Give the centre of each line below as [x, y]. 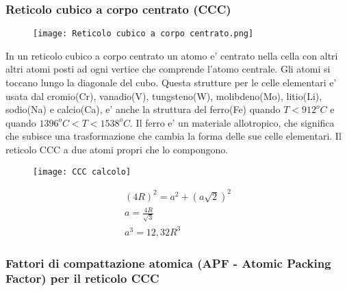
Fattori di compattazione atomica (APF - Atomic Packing [168, 263]
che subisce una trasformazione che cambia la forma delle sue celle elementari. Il [173, 136]
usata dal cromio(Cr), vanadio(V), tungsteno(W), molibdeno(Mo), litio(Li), [164, 96]
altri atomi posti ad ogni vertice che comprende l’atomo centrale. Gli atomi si [168, 69]
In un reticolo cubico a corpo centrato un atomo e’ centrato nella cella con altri [172, 55]
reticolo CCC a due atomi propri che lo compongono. [117, 150]
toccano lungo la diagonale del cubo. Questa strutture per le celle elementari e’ [171, 83]
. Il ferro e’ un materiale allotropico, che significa [232, 122]
